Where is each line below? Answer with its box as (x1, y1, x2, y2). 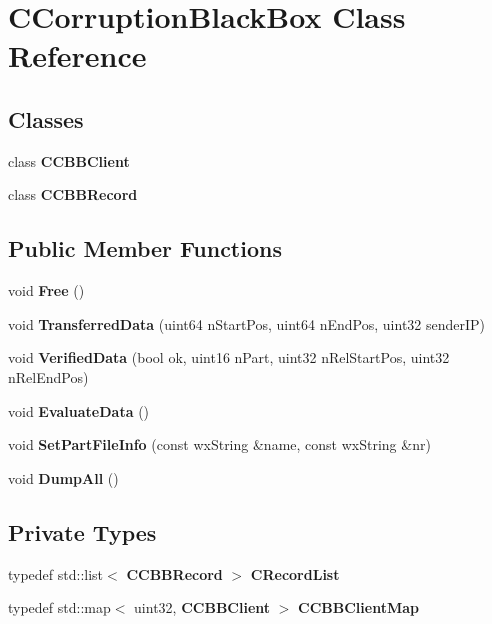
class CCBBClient (8, 150, 130, 171)
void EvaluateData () (8, 400, 150, 421)
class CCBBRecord (8, 184, 138, 205)
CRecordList (250, 563, 340, 584)
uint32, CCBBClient (134, 597, 271, 618)
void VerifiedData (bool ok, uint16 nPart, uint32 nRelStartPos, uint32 (8, 347, 450, 368)
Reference (8, 35, 147, 76)
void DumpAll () (8, 467, 119, 488)
